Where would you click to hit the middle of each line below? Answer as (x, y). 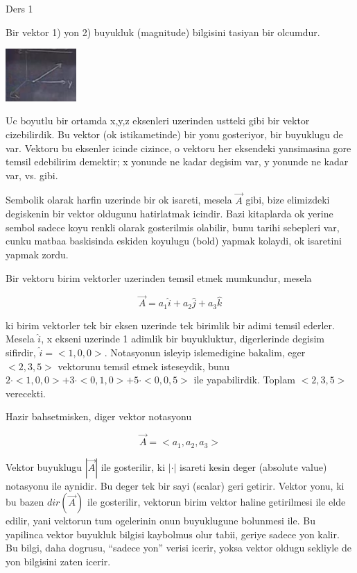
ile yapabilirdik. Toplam (244, 380)
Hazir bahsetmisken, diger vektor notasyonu (99, 416)
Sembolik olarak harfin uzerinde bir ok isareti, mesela (119, 200)
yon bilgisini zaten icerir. (58, 561)
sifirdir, (21, 352)
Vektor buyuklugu (44, 466)
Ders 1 (19, 8)
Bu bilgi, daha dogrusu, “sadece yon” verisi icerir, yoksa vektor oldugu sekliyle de (178, 548)
